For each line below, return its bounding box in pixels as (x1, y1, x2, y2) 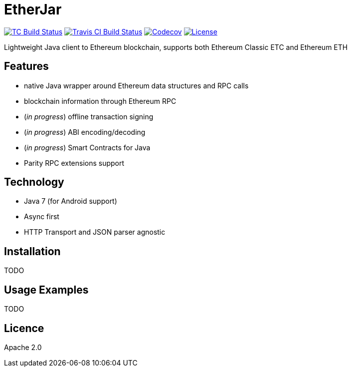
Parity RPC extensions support (24, 158, 125, 167)
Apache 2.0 (4, 343, 42, 352)
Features (4, 60, 49, 73)
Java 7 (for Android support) (24, 197, 117, 206)
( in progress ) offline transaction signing (24, 112, 154, 121)
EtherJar (4, 1, 62, 18)
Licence (4, 322, 44, 335)
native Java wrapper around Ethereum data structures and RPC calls (24, 81, 249, 90)
